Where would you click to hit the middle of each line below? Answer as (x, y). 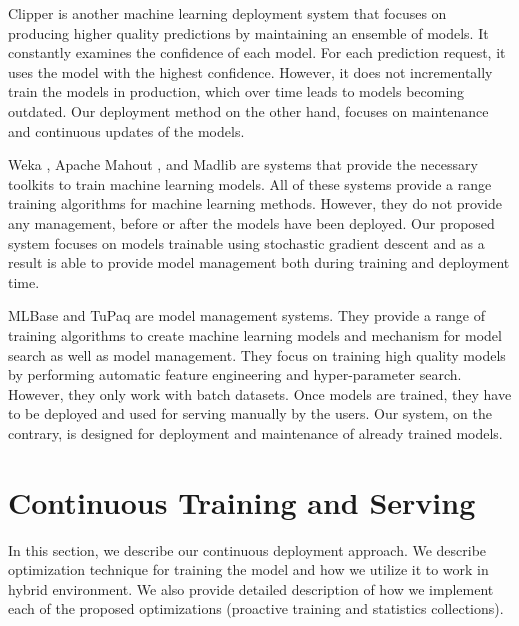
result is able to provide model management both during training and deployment (259, 262)
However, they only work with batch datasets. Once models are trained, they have (260, 393)
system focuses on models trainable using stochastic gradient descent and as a (246, 242)
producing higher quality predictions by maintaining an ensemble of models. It (248, 32)
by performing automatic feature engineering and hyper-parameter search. (235, 374)
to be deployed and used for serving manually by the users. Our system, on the (250, 413)
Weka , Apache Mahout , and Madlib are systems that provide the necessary (243, 164)
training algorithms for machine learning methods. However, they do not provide (255, 203)
